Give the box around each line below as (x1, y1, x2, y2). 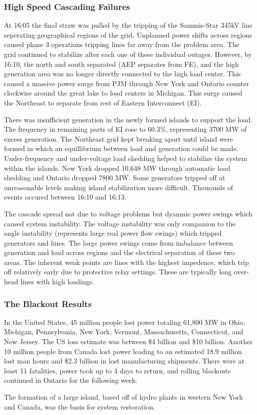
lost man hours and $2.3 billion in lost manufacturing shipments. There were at (4, 356, 245, 366)
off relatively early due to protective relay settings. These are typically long (4, 266, 232, 277)
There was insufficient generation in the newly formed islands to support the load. (4, 114, 253, 124)
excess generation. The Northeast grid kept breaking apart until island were (4, 133, 233, 144)
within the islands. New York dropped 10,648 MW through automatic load (4, 162, 231, 173)
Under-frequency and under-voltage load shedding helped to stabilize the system (4, 153, 247, 163)
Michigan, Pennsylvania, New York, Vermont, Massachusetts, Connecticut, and (4, 326, 244, 337)
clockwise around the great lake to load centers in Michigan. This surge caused (4, 88, 242, 98)
